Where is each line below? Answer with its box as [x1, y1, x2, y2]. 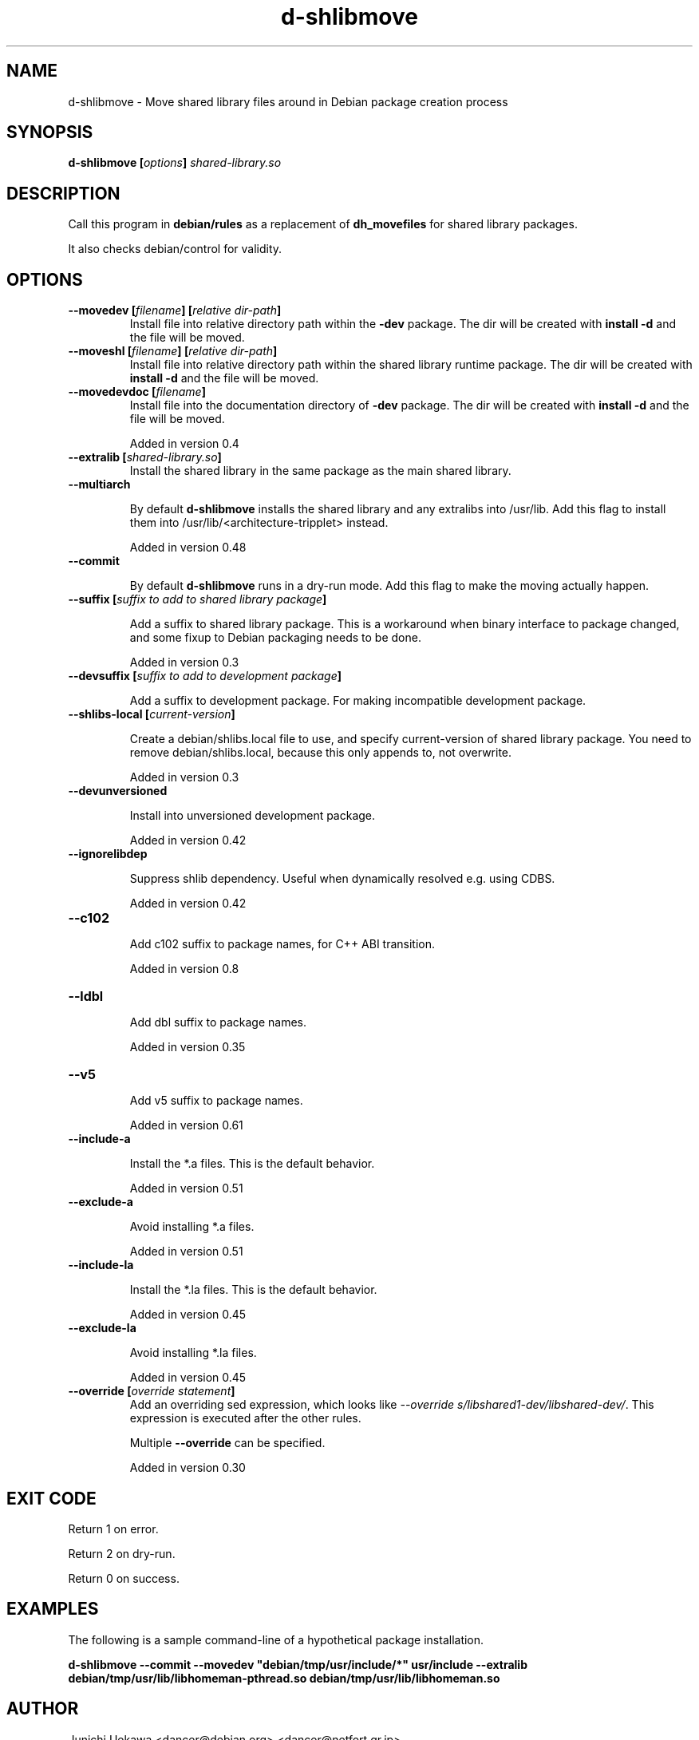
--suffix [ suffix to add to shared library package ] [68, 592, 327, 607]
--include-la [68, 1258, 134, 1272]
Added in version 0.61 [129, 1118, 243, 1133]
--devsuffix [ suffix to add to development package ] [68, 669, 342, 683]
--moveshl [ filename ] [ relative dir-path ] [68, 344, 278, 358]
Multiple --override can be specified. [129, 1436, 326, 1450]
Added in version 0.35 [129, 1040, 246, 1054]
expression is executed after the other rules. [129, 1411, 361, 1426]
